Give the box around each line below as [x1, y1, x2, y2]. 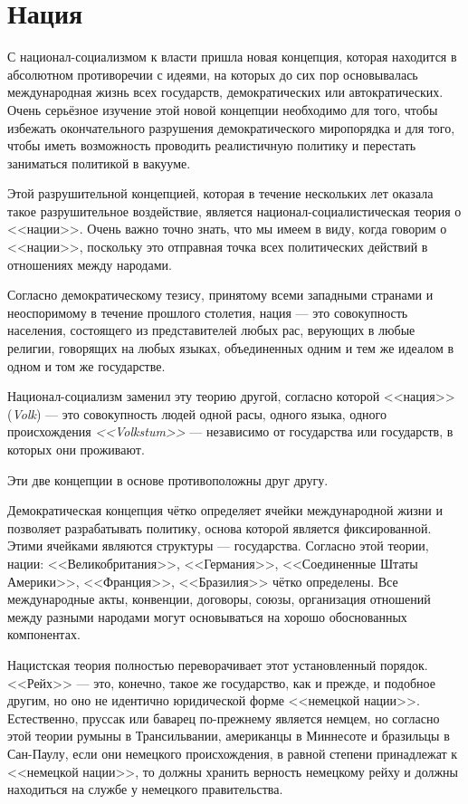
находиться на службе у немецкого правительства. [7, 780, 283, 799]
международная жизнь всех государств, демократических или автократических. [7, 82, 444, 101]
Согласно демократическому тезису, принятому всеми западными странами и [7, 285, 434, 304]
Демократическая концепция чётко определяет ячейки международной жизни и [7, 501, 443, 520]
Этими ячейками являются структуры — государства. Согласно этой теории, [7, 536, 429, 555]
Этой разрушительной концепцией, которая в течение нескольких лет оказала [7, 184, 434, 203]
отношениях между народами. [7, 254, 172, 273]
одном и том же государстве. [7, 356, 166, 375]
